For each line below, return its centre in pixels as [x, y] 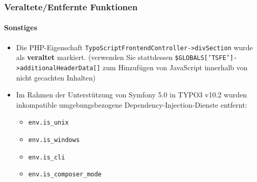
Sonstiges [21, 27]
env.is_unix [49, 123]
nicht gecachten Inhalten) [56, 77]
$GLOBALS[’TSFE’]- [206, 58]
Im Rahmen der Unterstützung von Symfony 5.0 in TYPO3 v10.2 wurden [132, 95]
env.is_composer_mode [65, 175]
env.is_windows [54, 140]
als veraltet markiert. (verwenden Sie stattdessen [94, 57]
